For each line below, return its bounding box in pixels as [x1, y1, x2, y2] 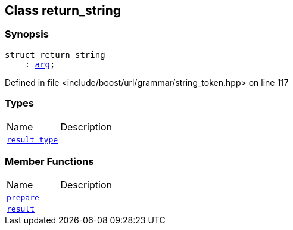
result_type [7, 135, 58, 144]
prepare [7, 193, 39, 203]
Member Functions [5, 155, 94, 167]
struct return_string [5, 49, 105, 60]
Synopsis [5, 28, 49, 41]
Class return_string [5, 3, 121, 18]
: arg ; [24, 59, 55, 69]
